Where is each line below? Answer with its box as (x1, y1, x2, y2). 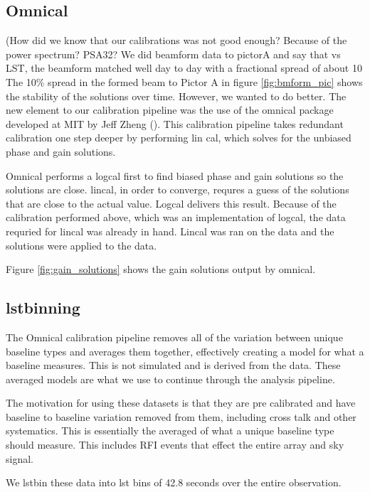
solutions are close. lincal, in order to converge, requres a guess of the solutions (6, 182, 349, 197)
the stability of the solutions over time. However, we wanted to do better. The (6, 88, 347, 103)
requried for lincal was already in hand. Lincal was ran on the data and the (6, 223, 334, 238)
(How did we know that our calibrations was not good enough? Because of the (6, 33, 347, 48)
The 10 (6, 74, 36, 89)
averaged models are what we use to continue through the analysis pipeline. (6, 371, 335, 386)
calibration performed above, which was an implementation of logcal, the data (6, 210, 346, 225)
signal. (6, 451, 33, 466)
